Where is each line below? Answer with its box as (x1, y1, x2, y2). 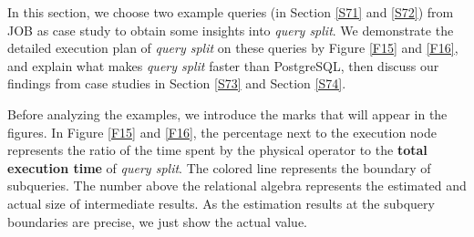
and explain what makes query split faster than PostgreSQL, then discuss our (7, 56, 439, 75)
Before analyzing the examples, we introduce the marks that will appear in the (7, 104, 448, 123)
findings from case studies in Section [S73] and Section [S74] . (7, 74, 346, 93)
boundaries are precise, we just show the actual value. (7, 211, 308, 231)
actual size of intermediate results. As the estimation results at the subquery (7, 193, 435, 212)
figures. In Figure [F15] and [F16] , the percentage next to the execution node (7, 122, 438, 141)
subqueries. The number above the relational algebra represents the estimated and (7, 176, 467, 195)
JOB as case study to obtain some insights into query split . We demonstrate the (7, 20, 454, 39)
